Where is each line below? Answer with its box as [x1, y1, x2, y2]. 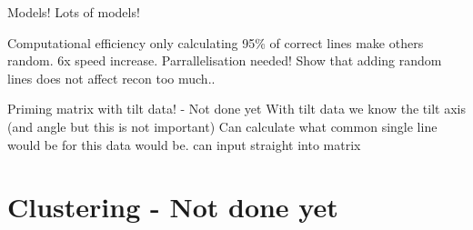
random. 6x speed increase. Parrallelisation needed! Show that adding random [7, 51, 442, 70]
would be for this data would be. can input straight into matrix [7, 135, 361, 154]
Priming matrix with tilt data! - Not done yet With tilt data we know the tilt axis [7, 99, 466, 118]
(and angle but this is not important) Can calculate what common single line [7, 116, 438, 135]
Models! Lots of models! [7, 3, 140, 21]
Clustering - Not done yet [7, 188, 338, 225]
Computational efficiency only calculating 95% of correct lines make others [7, 33, 424, 52]
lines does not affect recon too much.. [7, 68, 216, 87]
